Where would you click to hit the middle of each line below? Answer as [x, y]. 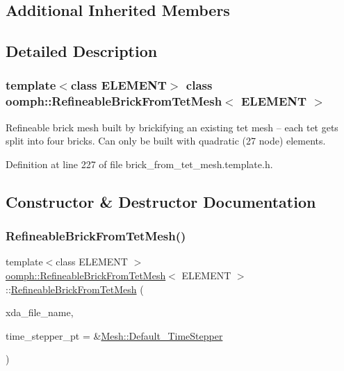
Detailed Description [82, 51]
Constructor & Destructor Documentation [161, 201]
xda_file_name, [40, 312]
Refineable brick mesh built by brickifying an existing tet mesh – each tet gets [172, 127]
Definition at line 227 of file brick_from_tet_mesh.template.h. [139, 164]
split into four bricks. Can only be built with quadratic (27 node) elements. [166, 141]
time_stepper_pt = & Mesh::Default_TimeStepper [114, 335]
